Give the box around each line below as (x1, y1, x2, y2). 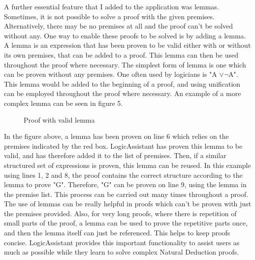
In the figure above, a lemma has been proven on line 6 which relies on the (4, 131, 229, 141)
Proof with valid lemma (24, 114, 95, 125)
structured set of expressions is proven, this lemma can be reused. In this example (4, 160, 251, 170)
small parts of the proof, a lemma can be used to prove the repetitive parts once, (4, 218, 248, 228)
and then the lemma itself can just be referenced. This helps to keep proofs (4, 227, 230, 238)
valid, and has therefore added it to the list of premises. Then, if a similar (4, 150, 226, 161)
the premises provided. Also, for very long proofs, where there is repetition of (4, 208, 237, 218)
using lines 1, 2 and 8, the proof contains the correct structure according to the (4, 169, 243, 180)
